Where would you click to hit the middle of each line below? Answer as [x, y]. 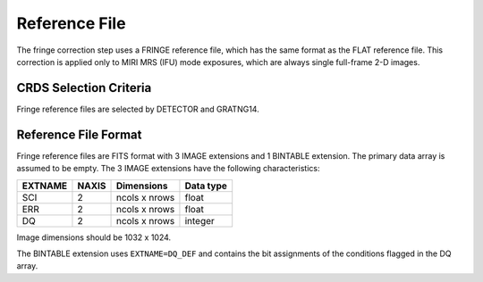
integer [199, 220]
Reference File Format [79, 134]
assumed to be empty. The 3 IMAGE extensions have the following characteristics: [168, 169]
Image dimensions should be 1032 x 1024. [94, 237]
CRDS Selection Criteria [84, 88]
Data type [206, 186]
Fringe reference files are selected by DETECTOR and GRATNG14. [138, 109]
